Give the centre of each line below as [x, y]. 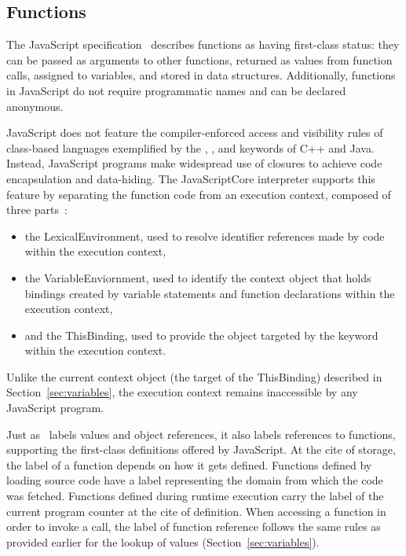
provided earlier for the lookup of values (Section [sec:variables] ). [163, 541]
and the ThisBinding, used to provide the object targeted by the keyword [201, 335]
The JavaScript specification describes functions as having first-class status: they [203, 44]
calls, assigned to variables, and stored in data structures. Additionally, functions [201, 75]
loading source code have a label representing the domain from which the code [195, 480]
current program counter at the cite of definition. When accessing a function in [196, 511]
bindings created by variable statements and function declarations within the [210, 293]
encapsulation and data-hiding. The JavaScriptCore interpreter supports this [191, 178]
